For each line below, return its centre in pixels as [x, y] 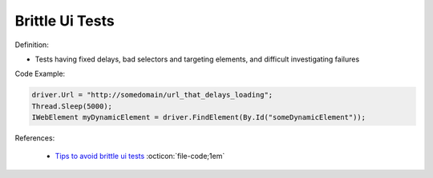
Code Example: [40, 74]
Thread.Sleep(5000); [72, 106]
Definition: [32, 45]
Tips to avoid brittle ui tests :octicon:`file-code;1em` [140, 156]
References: [35, 138]
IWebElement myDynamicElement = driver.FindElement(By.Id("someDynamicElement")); [199, 117]
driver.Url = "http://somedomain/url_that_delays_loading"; [152, 95]
